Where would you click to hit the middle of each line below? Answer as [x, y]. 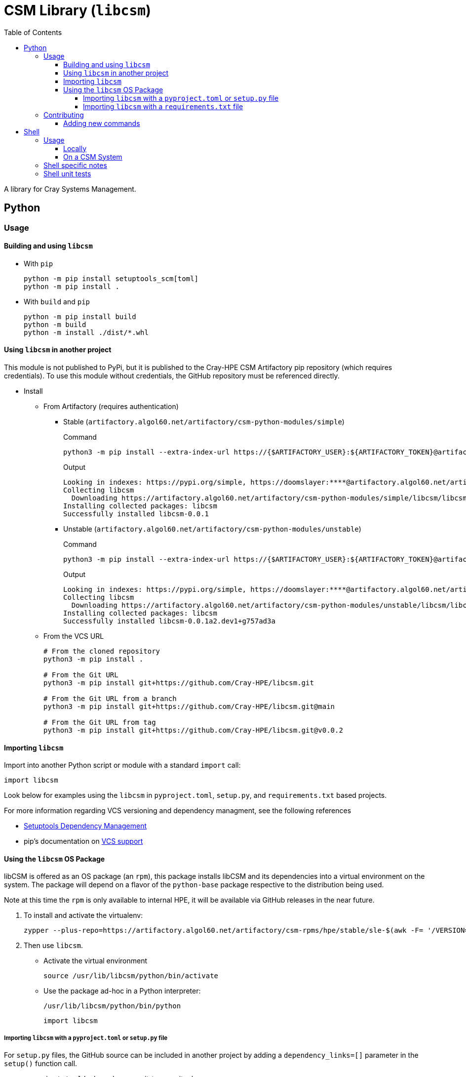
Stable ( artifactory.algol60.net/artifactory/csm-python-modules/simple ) [204, 422]
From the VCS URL [74, 636]
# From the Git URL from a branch [110, 699]
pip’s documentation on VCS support [83, 841]
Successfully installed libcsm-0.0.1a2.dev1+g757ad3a [169, 621]
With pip [39, 263]
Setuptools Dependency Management [85, 826]
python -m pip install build [80, 316]
